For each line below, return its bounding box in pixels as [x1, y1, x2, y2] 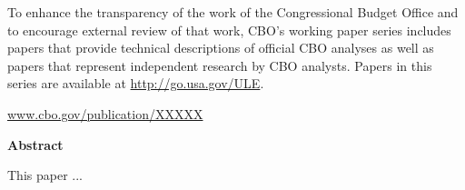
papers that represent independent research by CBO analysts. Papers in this [7, 55, 432, 75]
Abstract [7, 135, 64, 154]
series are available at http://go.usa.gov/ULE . [7, 74, 264, 93]
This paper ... [7, 165, 83, 185]
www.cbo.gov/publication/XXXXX [7, 104, 203, 123]
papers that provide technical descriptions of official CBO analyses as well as [7, 38, 434, 57]
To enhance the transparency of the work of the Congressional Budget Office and [7, 3, 459, 21]
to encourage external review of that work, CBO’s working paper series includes [7, 20, 451, 39]
